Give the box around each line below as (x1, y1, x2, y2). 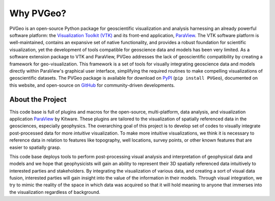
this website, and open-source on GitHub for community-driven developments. (9, 82, 175, 88)
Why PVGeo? (9, 8, 66, 19)
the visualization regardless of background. (9, 189, 100, 195)
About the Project (9, 95, 67, 104)
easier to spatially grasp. (9, 144, 61, 150)
